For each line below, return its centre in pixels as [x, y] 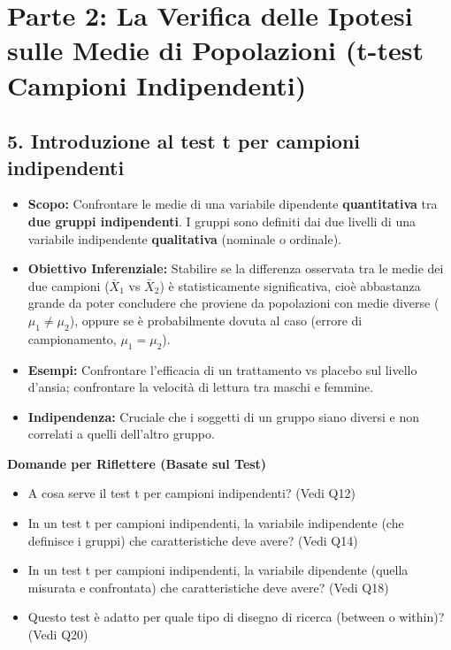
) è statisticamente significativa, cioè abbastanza [290, 285]
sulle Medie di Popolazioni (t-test [215, 50]
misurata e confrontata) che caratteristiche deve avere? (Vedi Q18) [208, 587]
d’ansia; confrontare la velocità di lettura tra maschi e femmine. [201, 387]
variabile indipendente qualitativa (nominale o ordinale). [184, 238]
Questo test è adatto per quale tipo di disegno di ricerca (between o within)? [236, 617]
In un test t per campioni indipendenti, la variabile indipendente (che [216, 523]
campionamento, [72, 338]
